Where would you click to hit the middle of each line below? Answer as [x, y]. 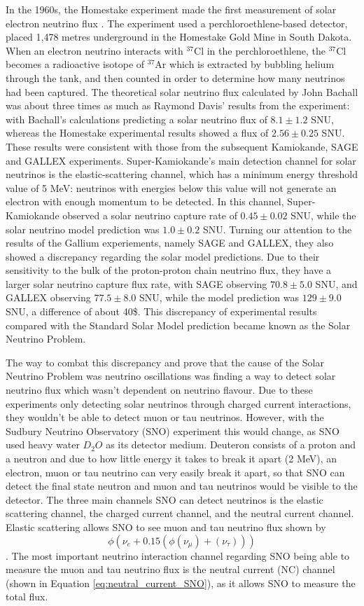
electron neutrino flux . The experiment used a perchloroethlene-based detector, [177, 23]
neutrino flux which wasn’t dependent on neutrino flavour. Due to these [159, 390]
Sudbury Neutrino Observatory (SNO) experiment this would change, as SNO [173, 431]
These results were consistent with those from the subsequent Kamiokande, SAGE [182, 146]
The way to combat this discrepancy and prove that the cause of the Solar [165, 362]
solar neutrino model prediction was [83, 229]
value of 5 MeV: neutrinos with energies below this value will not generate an [171, 187]
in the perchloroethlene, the [266, 50]
